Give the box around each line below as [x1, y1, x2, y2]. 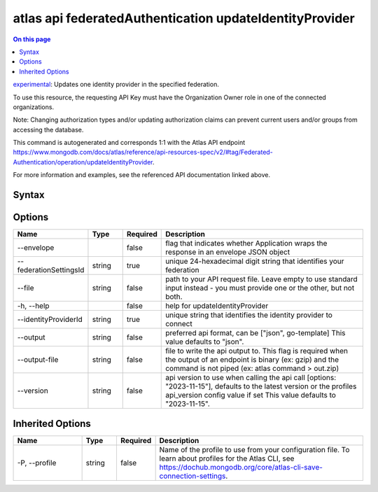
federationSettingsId [17, 265, 85, 275]
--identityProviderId [17, 315, 83, 325]
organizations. [13, 102, 55, 111]
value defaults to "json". [165, 337, 244, 346]
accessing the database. [13, 125, 84, 134]
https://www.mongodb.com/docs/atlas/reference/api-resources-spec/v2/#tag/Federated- [13, 148, 273, 157]
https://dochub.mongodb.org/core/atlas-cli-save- [159, 462, 323, 472]
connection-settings [159, 471, 226, 481]
